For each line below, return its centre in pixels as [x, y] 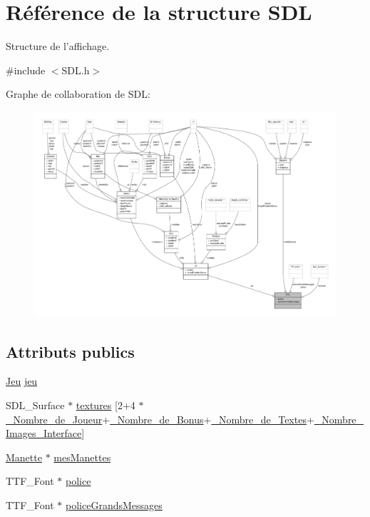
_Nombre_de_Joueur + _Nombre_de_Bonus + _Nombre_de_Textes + [160, 419]
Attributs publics [70, 351]
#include [26, 70]
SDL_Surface [35, 405]
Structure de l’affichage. [58, 46]
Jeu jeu [22, 381]
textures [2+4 [106, 405]
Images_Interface [44, 433]
